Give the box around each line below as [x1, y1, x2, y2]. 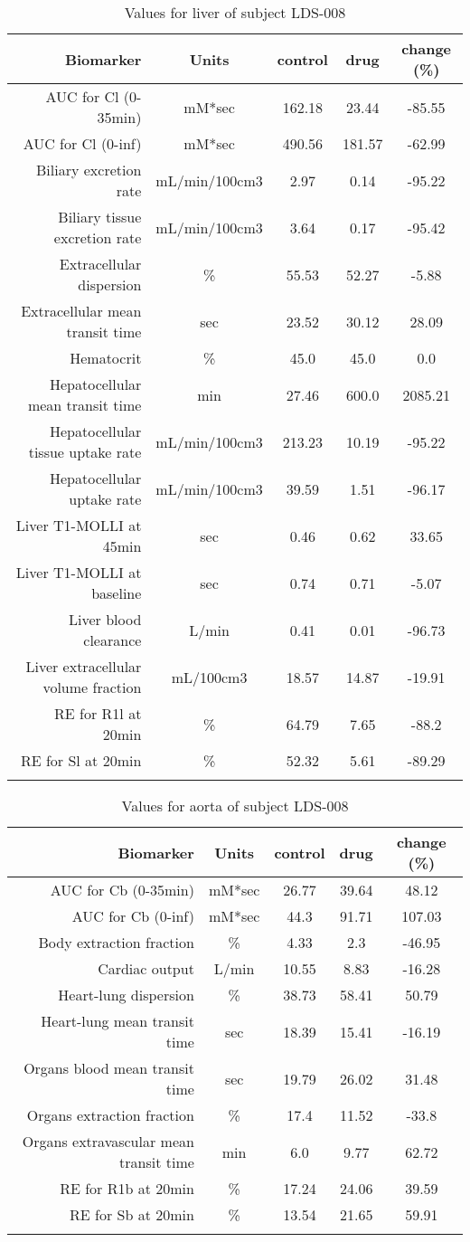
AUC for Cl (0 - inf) [23, 133, 142, 154]
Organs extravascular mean [22, 1131, 194, 1152]
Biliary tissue [58, 206, 142, 227]
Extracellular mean [21, 300, 142, 321]
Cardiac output [98, 958, 194, 979]
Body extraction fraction [38, 932, 194, 953]
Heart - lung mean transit [41, 1010, 194, 1031]
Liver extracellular [25, 656, 142, 677]
